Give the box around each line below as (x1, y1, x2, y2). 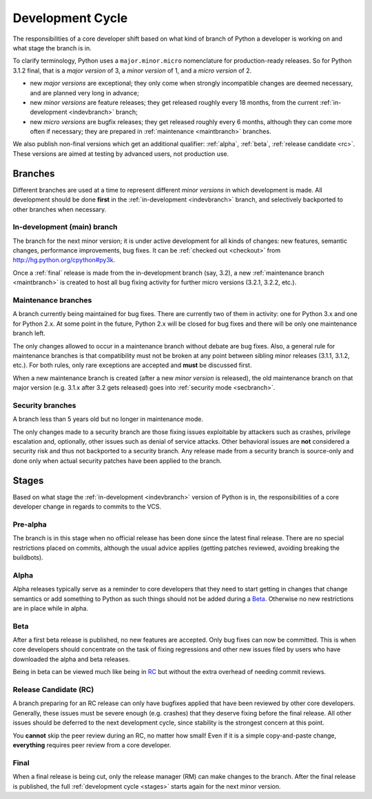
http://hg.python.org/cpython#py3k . (12, 256, 116, 264)
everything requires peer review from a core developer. (12, 740, 172, 749)
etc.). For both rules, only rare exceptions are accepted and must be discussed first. (12, 361, 252, 369)
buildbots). (12, 553, 44, 562)
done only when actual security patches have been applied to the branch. (12, 456, 222, 465)
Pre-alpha (12, 520, 48, 529)
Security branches (12, 400, 76, 410)
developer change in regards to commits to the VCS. (12, 502, 162, 511)
